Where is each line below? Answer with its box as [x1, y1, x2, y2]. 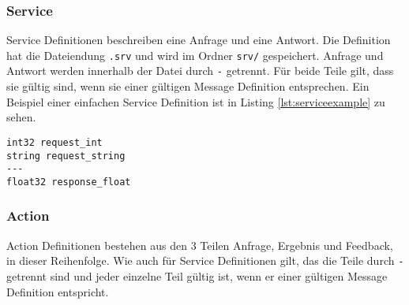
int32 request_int [6, 136, 103, 148]
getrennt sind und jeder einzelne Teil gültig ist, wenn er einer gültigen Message [6, 268, 388, 284]
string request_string [6, 150, 126, 162]
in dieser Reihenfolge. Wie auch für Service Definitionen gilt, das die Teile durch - [6, 252, 404, 269]
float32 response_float [6, 176, 131, 188]
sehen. [6, 109, 36, 125]
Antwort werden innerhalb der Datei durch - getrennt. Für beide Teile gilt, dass [6, 62, 394, 79]
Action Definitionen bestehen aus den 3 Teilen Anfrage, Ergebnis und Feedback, [6, 236, 393, 253]
